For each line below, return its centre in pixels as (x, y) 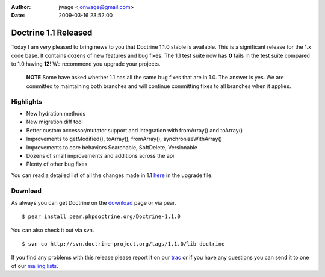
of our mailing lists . (35, 266)
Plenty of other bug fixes (57, 164)
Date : (18, 16)
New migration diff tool (55, 122)
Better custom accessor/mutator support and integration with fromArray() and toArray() (135, 130)
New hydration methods (56, 114)
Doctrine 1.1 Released (52, 33)
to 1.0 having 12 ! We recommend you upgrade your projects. (86, 64)
